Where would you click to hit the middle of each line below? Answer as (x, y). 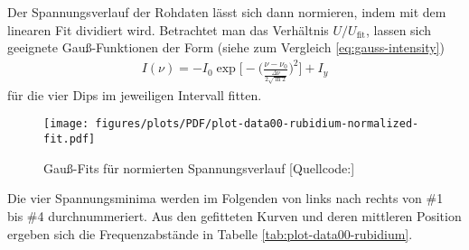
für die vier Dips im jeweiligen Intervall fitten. (135, 94)
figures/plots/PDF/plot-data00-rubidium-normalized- (257, 124)
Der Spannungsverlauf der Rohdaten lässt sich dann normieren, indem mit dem (227, 12)
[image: (66, 124)
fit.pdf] (70, 139)
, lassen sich (399, 29)
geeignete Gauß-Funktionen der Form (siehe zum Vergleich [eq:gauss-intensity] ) (226, 47)
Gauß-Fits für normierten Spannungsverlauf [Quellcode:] (199, 167)
